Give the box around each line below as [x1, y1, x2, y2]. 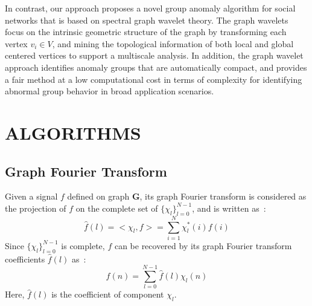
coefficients [5, 252, 45, 265]
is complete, [61, 239, 105, 252]
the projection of [5, 201, 66, 214]
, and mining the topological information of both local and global [52, 37, 294, 50]
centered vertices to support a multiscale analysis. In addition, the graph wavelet [5, 49, 304, 62]
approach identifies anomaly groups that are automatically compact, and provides [5, 60, 307, 73]
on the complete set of [75, 201, 158, 214]
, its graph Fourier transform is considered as [139, 190, 307, 203]
